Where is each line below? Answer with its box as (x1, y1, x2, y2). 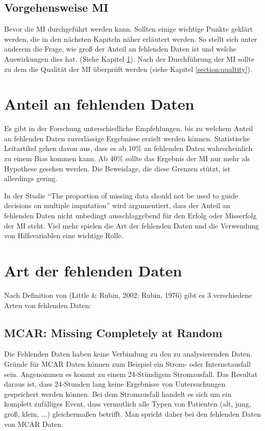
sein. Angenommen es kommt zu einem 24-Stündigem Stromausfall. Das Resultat (4, 368, 258, 379)
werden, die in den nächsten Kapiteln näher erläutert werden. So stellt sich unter (4, 33, 257, 44)
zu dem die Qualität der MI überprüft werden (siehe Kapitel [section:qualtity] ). (4, 63, 252, 74)
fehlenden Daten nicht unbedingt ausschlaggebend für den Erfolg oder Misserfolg (4, 210, 257, 221)
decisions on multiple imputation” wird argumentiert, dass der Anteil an (4, 200, 230, 211)
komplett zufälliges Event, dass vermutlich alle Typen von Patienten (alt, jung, (4, 398, 251, 409)
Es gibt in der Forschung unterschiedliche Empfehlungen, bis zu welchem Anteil (4, 123, 253, 134)
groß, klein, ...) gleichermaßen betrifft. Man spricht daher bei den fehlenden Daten (4, 408, 261, 419)
